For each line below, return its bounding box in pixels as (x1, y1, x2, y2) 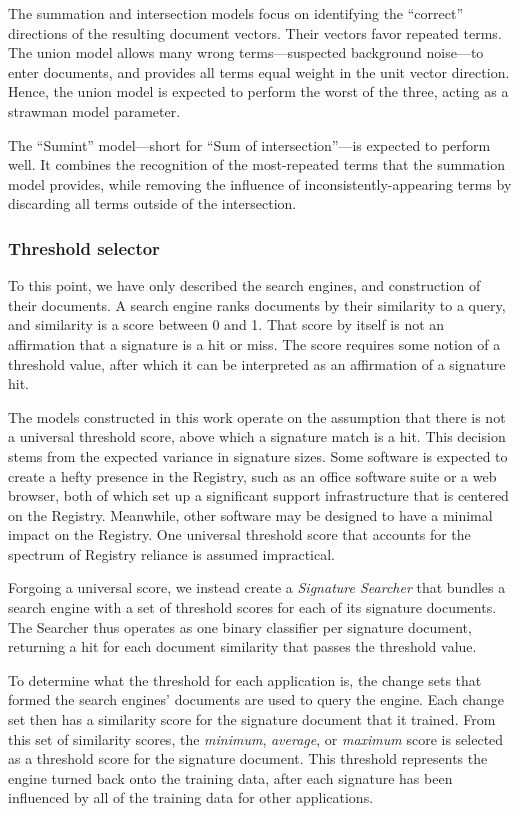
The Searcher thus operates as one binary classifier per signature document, (8, 616, 472, 637)
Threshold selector (8, 235, 160, 260)
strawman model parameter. (8, 100, 181, 121)
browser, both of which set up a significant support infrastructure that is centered (8, 485, 509, 506)
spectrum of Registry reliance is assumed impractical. (8, 543, 335, 564)
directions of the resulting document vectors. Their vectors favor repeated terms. (8, 22, 502, 43)
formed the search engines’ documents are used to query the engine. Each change (8, 689, 505, 710)
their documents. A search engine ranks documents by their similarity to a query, (8, 294, 506, 315)
